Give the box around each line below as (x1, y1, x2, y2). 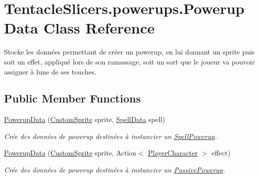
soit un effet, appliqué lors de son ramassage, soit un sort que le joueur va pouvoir (4, 56, 255, 66)
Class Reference (43, 17, 155, 38)
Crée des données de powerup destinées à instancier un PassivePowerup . (4, 164, 226, 175)
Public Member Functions (4, 90, 141, 106)
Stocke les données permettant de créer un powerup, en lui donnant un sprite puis (4, 46, 255, 57)
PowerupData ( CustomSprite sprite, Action (4, 147, 137, 158)
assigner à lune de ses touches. (4, 66, 97, 76)
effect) (211, 147, 231, 158)
